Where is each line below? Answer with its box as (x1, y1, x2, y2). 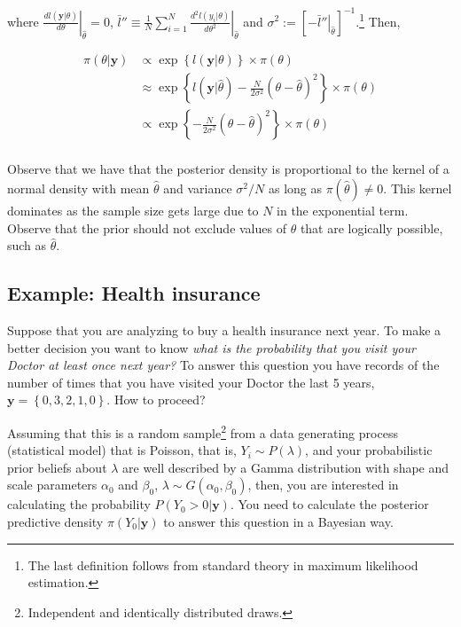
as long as (268, 179, 322, 198)
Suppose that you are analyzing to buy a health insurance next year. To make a (7, 321, 441, 339)
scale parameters (7, 475, 98, 494)
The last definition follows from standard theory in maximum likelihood (27, 555, 418, 574)
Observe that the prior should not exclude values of (7, 218, 286, 237)
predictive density (7, 513, 104, 530)
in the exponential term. (277, 201, 409, 220)
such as (7, 236, 47, 255)
